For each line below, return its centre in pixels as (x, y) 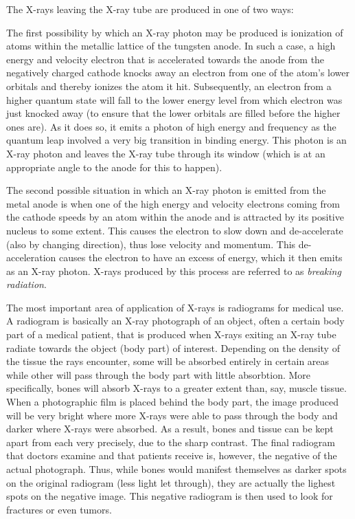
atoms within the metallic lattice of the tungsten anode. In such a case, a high (171, 46)
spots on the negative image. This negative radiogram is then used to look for (170, 496)
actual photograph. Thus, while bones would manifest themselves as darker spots (176, 469)
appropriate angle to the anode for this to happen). (114, 167)
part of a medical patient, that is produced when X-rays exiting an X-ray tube (171, 334)
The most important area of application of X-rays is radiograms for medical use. (175, 307)
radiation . (26, 284)
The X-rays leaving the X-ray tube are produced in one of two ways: (150, 9)
